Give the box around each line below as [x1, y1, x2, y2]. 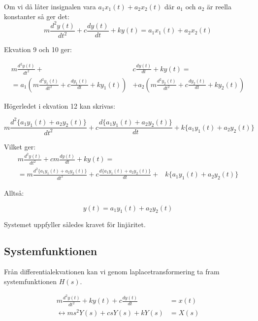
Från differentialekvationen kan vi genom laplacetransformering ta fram [4, 266, 220, 277]
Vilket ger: [4, 141, 36, 151]
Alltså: [4, 188, 24, 198]
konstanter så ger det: [4, 11, 69, 21]
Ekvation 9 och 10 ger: [4, 44, 72, 55]
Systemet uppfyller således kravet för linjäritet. [4, 219, 146, 230]
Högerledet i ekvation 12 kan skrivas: [4, 100, 115, 111]
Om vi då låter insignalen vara [4, 1, 96, 11]
